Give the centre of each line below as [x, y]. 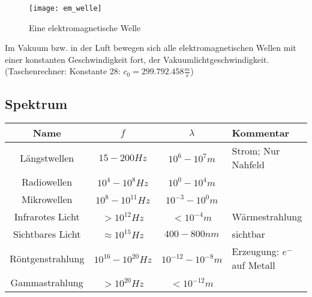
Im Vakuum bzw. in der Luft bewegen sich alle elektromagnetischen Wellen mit [151, 48]
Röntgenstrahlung [47, 258]
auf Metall [253, 265]
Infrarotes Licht [47, 217]
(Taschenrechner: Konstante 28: [63, 71]
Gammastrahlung [47, 283]
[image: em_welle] [65, 8]
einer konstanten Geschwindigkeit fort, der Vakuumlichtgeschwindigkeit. [137, 59]
